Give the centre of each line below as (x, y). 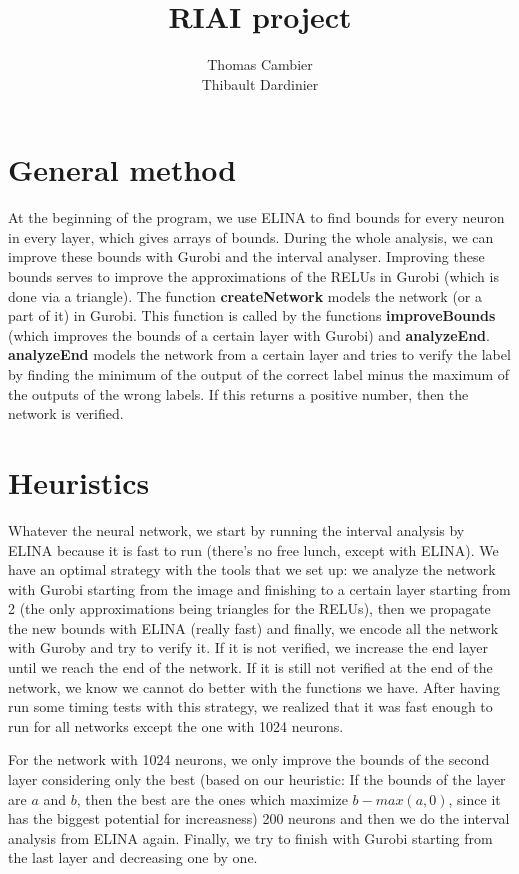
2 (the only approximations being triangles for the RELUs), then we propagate (249, 608)
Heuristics (79, 481)
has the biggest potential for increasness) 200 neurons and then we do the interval (259, 818)
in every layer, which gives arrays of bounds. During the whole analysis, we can (251, 236)
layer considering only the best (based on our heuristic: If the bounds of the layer (257, 779)
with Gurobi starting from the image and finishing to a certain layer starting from (259, 588)
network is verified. (66, 413)
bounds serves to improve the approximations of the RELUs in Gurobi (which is (253, 276)
